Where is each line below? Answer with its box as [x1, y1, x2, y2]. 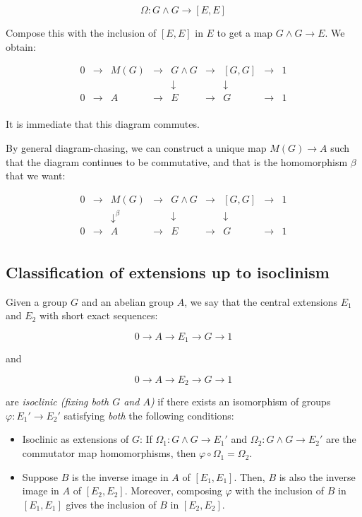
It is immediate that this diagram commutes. [6, 117, 200, 131]
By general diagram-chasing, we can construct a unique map [6, 140, 267, 155]
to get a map [217, 25, 273, 40]
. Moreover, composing [124, 483, 222, 498]
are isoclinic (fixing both [6, 394, 109, 409]
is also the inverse [279, 469, 356, 484]
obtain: [6, 39, 36, 54]
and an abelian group [81, 294, 174, 309]
